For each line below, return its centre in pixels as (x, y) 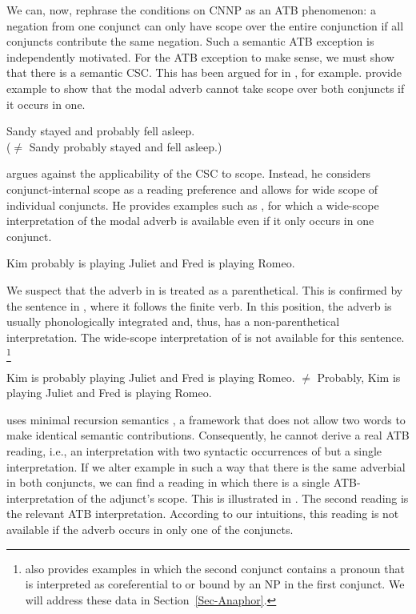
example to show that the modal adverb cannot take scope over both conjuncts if (206, 88)
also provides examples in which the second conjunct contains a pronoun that (215, 568)
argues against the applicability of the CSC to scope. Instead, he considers (189, 173)
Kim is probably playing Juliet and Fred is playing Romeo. (151, 377)
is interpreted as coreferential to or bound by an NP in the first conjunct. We (215, 584)
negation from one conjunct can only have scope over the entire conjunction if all (205, 25)
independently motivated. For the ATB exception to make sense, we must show (200, 56)
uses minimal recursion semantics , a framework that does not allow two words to (206, 419)
